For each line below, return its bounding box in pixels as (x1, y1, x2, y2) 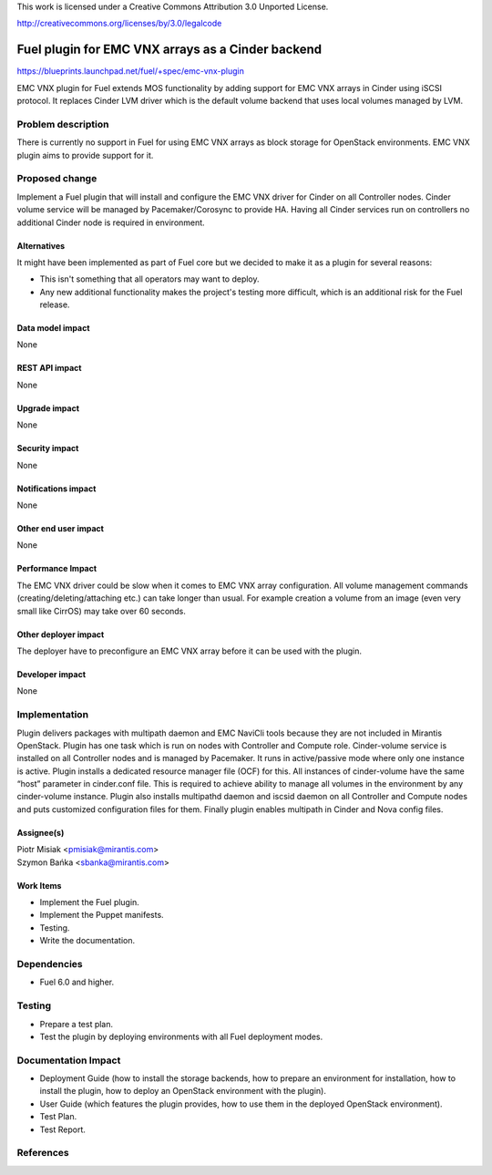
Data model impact (16, 323, 90, 334)
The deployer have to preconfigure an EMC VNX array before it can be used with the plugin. (16, 645, 362, 656)
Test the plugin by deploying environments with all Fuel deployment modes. (39, 1031, 323, 1042)
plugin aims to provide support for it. (16, 149, 154, 160)
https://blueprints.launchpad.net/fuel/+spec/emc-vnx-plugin (16, 66, 245, 77)
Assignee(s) (16, 827, 65, 838)
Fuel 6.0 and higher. (39, 976, 114, 988)
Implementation (16, 708, 89, 721)
